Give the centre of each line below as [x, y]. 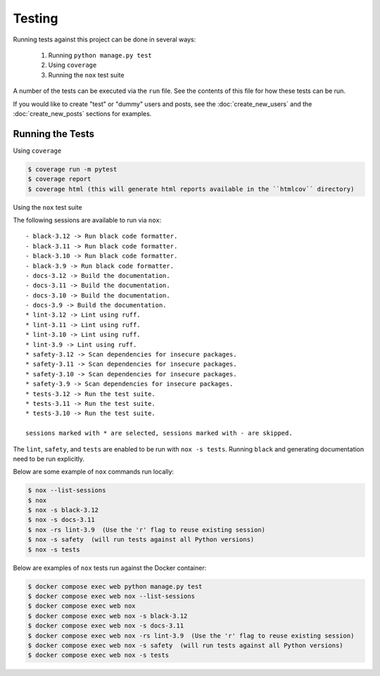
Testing [36, 18]
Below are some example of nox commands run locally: [94, 472]
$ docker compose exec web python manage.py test [115, 586]
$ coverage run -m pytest [72, 169]
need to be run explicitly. [49, 459]
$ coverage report [59, 179]
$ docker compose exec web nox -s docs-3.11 [106, 626]
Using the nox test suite [47, 207]
